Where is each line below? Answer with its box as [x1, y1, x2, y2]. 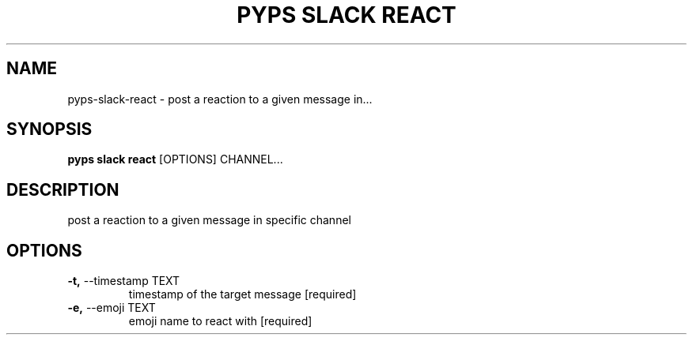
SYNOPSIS [6, 119, 93, 140]
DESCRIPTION [6, 179, 119, 200]
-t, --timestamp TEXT [67, 274, 180, 288]
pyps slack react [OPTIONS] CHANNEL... [67, 152, 283, 167]
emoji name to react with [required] [128, 314, 312, 328]
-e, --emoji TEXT [67, 301, 156, 315]
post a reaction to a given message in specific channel [67, 213, 351, 227]
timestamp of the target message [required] [128, 287, 357, 302]
